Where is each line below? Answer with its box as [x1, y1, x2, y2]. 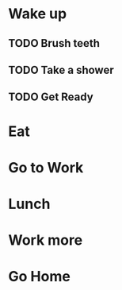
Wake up [8, 5, 67, 23]
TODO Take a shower [8, 63, 114, 76]
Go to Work [8, 158, 84, 176]
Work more [8, 231, 83, 249]
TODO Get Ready [8, 91, 93, 104]
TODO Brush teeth [8, 37, 101, 50]
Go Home [8, 268, 71, 286]
